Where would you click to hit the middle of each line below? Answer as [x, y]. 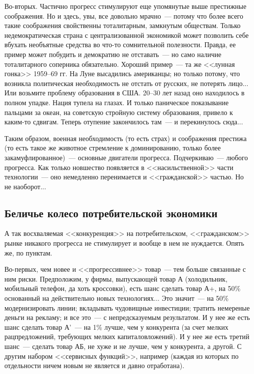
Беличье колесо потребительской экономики [111, 213]
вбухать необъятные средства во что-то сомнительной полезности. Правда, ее [120, 44]
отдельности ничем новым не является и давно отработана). [95, 365]
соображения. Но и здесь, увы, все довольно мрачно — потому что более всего [124, 15]
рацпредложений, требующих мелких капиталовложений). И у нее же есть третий [127, 336]
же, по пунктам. [28, 252]
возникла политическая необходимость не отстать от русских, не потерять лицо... [127, 83]
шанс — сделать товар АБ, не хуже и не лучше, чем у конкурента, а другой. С [123, 346]
